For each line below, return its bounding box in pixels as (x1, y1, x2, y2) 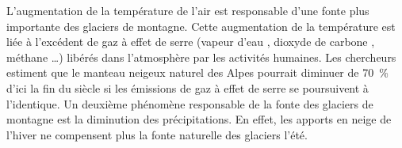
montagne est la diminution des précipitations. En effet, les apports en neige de (6, 111, 392, 127)
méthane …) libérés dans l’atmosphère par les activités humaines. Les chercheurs (6, 48, 396, 65)
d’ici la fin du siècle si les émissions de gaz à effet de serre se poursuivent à (6, 79, 369, 96)
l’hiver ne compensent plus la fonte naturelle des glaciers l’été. (6, 126, 308, 142)
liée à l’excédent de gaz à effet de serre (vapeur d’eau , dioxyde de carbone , (6, 33, 375, 50)
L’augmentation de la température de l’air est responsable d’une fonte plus (6, 2, 369, 18)
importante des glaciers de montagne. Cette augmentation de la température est (6, 17, 396, 34)
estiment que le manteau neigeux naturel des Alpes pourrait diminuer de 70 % (6, 64, 389, 81)
